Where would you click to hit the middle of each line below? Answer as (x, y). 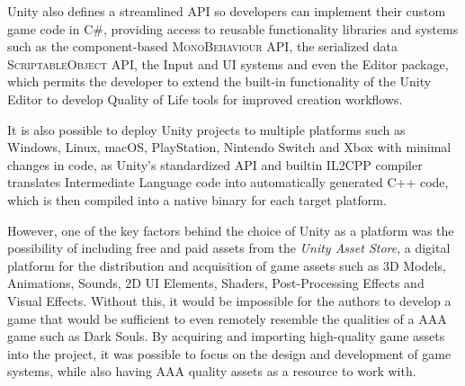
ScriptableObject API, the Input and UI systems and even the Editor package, (228, 63)
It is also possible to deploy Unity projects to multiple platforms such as (206, 129)
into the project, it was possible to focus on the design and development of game (229, 353)
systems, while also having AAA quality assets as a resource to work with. (212, 371)
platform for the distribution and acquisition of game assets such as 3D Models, (227, 265)
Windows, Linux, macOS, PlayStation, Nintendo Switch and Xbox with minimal (229, 147)
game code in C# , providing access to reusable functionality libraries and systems (233, 28)
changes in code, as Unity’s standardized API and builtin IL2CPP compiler (215, 164)
